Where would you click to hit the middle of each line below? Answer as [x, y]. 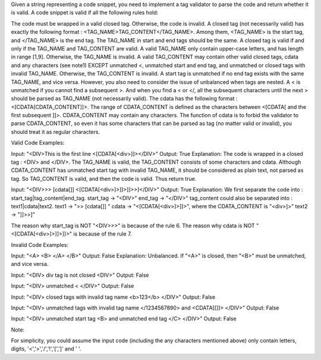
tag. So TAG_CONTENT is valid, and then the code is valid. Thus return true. [104, 179]
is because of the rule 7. [103, 234]
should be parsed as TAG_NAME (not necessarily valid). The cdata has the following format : [124, 99]
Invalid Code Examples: [40, 245]
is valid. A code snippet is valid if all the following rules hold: [85, 12]
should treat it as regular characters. [56, 132]
